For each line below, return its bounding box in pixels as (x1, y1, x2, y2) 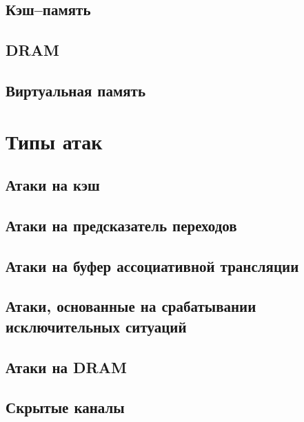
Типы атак (6, 127, 103, 155)
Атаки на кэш (6, 174, 100, 196)
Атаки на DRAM (6, 356, 127, 377)
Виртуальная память (6, 79, 146, 101)
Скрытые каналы (6, 397, 125, 418)
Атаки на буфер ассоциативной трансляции (6, 255, 299, 276)
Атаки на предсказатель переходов (6, 214, 237, 235)
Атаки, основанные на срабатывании (6, 295, 256, 317)
